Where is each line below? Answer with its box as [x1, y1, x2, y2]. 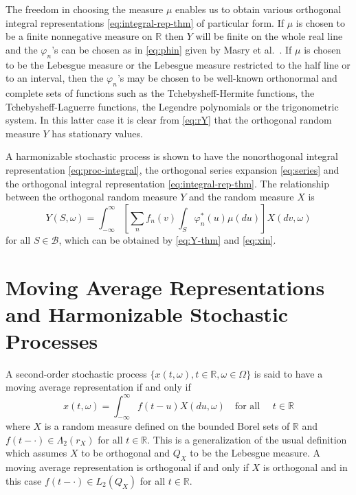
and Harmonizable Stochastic [5, 299, 289, 327]
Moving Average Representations [5, 273, 325, 301]
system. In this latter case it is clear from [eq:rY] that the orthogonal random [5, 113, 332, 127]
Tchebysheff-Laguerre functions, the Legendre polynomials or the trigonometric [5, 99, 339, 113]
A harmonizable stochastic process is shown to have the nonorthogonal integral [5, 149, 338, 163]
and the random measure [188, 189, 294, 204]
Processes [5, 326, 98, 354]
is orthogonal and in [263, 460, 348, 474]
